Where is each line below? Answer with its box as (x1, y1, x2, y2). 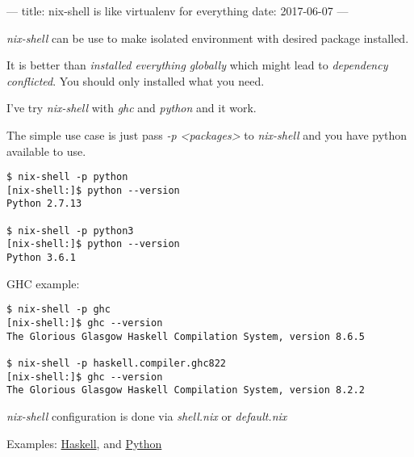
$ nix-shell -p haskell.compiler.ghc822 (6, 357, 227, 369)
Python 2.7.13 (6, 198, 82, 210)
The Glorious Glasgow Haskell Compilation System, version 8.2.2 (6, 384, 365, 396)
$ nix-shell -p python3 (6, 224, 134, 237)
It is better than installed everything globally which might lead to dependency (6, 57, 388, 73)
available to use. (6, 142, 86, 159)
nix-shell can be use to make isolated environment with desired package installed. (6, 29, 409, 46)
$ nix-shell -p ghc (6, 304, 111, 316)
